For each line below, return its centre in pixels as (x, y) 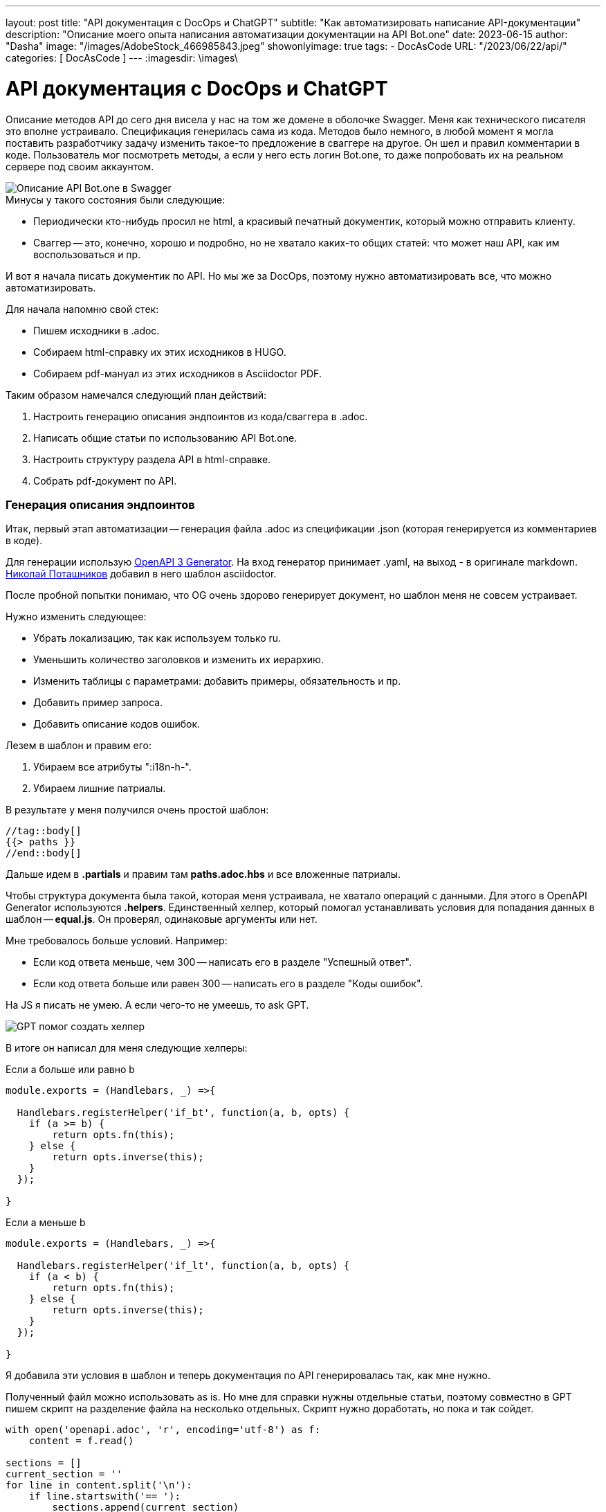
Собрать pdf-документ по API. (105, 480)
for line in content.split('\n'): (99, 1485)
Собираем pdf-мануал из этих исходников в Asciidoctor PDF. (177, 373)
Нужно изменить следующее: (76, 617)
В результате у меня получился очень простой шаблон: (137, 810)
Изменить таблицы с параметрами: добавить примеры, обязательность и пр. (217, 681)
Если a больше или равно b (70, 1070)
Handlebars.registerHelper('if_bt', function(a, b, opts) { (183, 1113)
